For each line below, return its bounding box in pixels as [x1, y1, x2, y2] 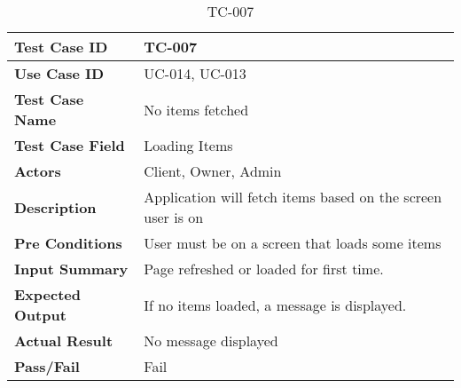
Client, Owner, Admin [144, 161, 282, 181]
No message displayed [144, 330, 278, 351]
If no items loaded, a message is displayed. [144, 294, 407, 315]
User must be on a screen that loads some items [144, 233, 441, 253]
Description [14, 196, 97, 218]
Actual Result [14, 330, 113, 351]
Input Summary [14, 258, 129, 279]
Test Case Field [14, 135, 125, 155]
